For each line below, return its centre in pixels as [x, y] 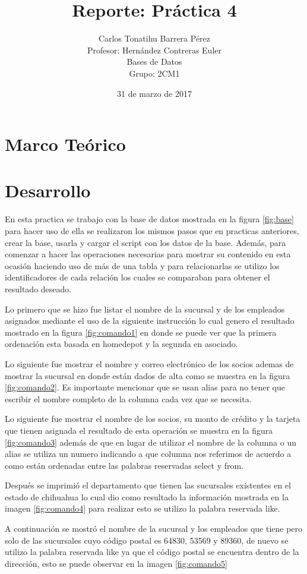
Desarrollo [48, 190]
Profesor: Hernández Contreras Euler [154, 50]
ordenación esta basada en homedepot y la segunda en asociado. [121, 344]
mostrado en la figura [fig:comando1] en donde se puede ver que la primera [141, 332]
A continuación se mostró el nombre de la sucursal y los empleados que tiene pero [154, 529]
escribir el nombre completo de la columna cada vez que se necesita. [128, 398]
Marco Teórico [65, 144]
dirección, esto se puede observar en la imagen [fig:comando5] [116, 563]
